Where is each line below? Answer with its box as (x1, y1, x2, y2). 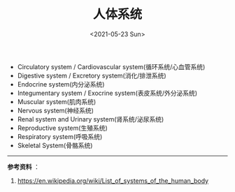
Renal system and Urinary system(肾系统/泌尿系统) (17, 115, 164, 123)
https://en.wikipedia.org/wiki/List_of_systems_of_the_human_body (17, 176, 208, 185)
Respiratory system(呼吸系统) (17, 132, 103, 140)
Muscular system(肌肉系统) (17, 97, 97, 105)
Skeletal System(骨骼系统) (17, 141, 93, 149)
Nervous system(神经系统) (17, 106, 94, 115)
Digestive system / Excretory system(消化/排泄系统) (17, 71, 166, 80)
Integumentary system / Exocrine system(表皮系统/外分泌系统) (17, 89, 198, 97)
